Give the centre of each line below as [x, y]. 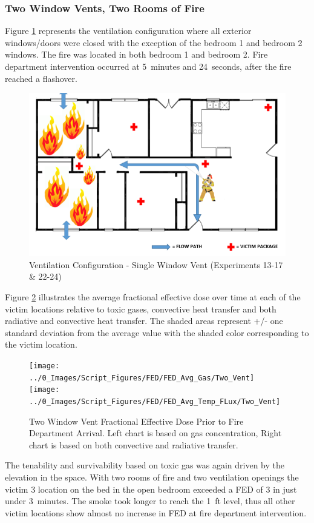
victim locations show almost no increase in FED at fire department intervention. [156, 512]
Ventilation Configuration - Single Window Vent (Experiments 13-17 [156, 264]
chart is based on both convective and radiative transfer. [134, 444]
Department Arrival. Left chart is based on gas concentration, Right [155, 433]
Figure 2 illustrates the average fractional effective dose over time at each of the [153, 296]
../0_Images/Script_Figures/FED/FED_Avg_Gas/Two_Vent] [142, 378]
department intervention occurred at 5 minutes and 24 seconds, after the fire [148, 66]
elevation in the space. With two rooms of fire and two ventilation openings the [152, 477]
